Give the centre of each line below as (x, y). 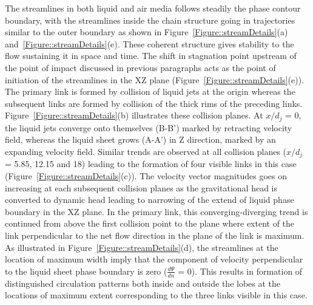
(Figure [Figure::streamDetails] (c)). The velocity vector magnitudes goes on (146, 176)
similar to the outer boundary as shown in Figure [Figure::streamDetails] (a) (146, 32)
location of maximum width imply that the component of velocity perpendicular (154, 259)
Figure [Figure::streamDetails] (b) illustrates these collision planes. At (134, 115)
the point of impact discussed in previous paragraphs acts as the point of (140, 67)
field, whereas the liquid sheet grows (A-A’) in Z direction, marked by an (140, 139)
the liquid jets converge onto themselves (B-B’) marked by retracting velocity (149, 127)
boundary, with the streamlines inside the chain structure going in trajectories (150, 20)
